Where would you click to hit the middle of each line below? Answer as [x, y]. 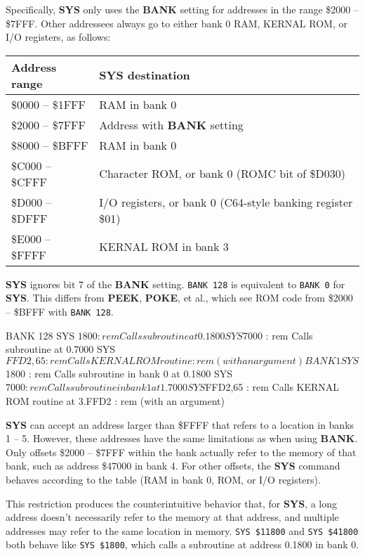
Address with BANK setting [171, 124]
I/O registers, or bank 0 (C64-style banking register [226, 202]
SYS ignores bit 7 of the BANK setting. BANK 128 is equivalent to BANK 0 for [175, 284]
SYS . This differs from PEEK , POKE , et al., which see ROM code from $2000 [179, 298]
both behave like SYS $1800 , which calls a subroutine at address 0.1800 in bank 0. [182, 544]
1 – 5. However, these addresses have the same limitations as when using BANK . [182, 438]
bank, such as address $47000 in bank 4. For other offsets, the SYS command [173, 466]
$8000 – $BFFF [50, 145]
